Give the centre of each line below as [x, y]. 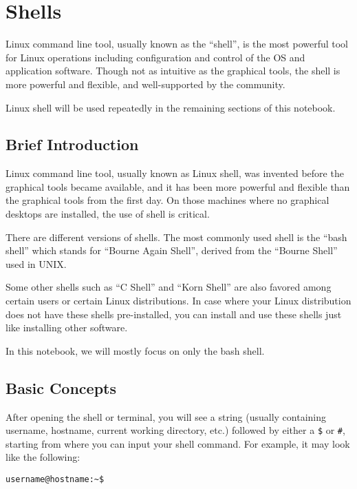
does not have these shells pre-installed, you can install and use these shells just [174, 314]
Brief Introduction [72, 144]
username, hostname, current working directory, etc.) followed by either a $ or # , [175, 430]
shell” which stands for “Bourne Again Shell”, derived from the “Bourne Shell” [172, 250]
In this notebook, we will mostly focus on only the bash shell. [135, 350]
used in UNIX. [36, 263]
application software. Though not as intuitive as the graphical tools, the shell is [173, 71]
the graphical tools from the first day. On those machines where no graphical [167, 200]
